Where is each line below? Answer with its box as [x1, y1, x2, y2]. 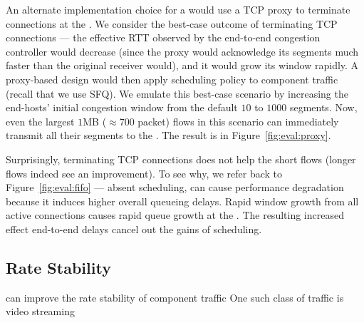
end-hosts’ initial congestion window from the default [6, 100, 238, 115]
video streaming [6, 304, 75, 319]
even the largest [6, 113, 75, 128]
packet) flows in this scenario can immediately [137, 113, 339, 128]
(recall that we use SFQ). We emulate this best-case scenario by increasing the [6, 86, 348, 101]
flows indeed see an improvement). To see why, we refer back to [6, 165, 282, 180]
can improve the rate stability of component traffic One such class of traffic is [6, 289, 344, 304]
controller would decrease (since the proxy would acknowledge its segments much [6, 43, 359, 58]
